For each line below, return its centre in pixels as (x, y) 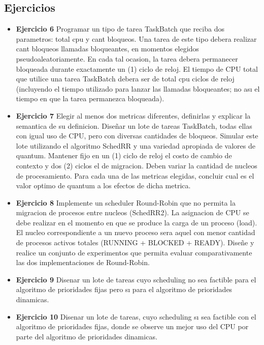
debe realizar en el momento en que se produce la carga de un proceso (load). (137, 222)
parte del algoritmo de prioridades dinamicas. (87, 336)
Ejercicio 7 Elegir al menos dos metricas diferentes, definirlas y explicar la (133, 115)
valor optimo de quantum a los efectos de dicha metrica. (103, 185)
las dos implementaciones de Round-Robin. (83, 262)
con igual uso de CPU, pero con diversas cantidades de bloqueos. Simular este (137, 136)
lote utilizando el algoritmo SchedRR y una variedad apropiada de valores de (136, 145)
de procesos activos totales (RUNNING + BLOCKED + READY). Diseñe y (135, 242)
